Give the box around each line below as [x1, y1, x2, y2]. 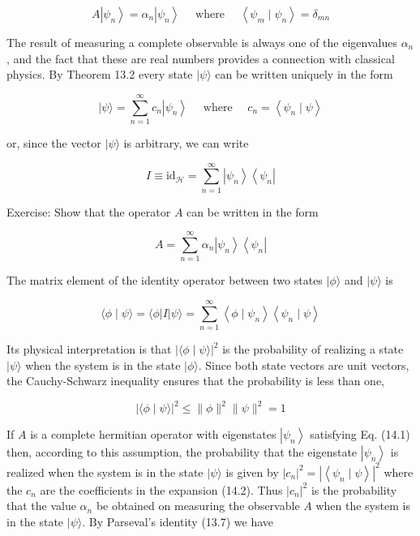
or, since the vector [6, 134, 101, 151]
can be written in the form [186, 203, 319, 220]
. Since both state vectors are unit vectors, [198, 356, 409, 373]
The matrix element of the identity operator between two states [6, 272, 323, 289]
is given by [225, 463, 279, 480]
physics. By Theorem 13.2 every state [6, 66, 193, 83]
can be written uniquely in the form [215, 66, 393, 83]
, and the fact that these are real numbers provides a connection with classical [6, 49, 395, 66]
